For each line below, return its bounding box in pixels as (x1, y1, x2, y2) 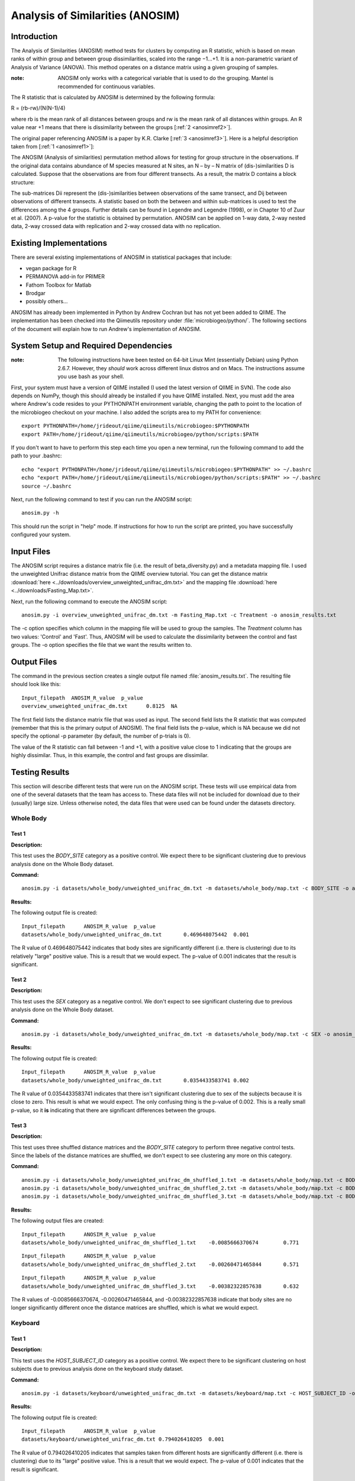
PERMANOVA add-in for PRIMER (25, 273, 105, 280)
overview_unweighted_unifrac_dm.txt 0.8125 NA (21, 703, 177, 710)
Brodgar (25, 289, 46, 296)
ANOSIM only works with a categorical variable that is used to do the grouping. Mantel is (57, 75, 274, 82)
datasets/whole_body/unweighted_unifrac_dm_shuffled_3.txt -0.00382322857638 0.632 (21, 1283, 299, 1290)
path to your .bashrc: (11, 452, 62, 459)
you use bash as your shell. (57, 373, 124, 380)
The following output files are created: (11, 1217, 104, 1224)
